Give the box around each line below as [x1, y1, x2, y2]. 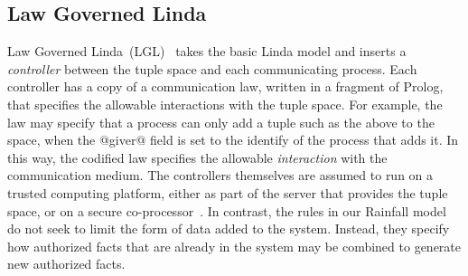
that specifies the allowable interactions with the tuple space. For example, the [7, 94, 443, 113]
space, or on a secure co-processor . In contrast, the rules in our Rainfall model [7, 201, 446, 220]
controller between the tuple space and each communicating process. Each [7, 59, 417, 78]
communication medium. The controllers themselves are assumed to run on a [7, 166, 434, 185]
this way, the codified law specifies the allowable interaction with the [7, 148, 388, 167]
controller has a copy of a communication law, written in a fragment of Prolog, [7, 77, 444, 96]
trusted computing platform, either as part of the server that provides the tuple [7, 183, 448, 202]
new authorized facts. [7, 254, 126, 273]
